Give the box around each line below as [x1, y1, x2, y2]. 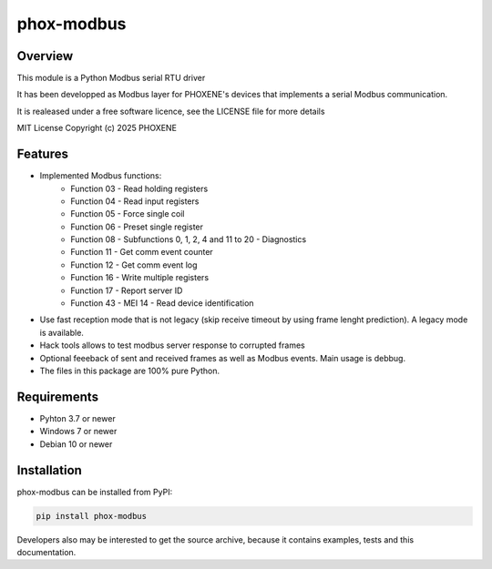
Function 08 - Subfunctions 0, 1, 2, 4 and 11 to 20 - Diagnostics [70, 234, 307, 245]
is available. [39, 327, 84, 338]
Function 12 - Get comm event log [70, 259, 198, 270]
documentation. [16, 546, 77, 557]
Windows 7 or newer [39, 426, 118, 437]
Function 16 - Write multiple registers [70, 272, 210, 283]
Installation [16, 462, 82, 478]
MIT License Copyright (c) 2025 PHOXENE [16, 123, 178, 134]
